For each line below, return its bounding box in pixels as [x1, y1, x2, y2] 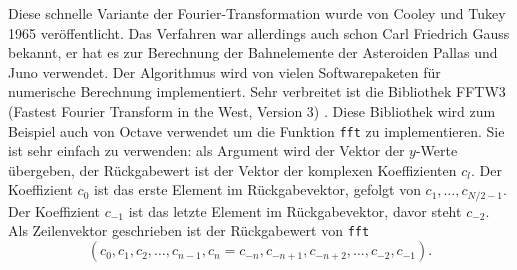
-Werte [415, 140, 458, 161]
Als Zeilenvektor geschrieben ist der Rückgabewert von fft [8, 220, 370, 241]
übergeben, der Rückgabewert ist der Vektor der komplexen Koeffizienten [8, 159, 457, 180]
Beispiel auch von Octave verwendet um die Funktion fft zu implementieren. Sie [8, 120, 505, 141]
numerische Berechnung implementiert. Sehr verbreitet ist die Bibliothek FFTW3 [8, 81, 506, 102]
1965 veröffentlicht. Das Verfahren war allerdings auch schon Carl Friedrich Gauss [8, 22, 510, 43]
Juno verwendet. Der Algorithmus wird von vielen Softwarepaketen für [8, 61, 441, 82]
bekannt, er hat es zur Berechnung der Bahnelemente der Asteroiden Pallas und [8, 42, 498, 63]
